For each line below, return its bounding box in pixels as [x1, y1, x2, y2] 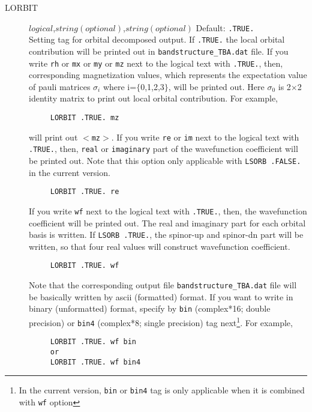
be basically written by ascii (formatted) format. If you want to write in [29, 290, 293, 303]
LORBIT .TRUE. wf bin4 [50, 357, 141, 366]
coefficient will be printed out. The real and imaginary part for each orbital [29, 216, 306, 229]
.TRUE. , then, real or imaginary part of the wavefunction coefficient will [29, 142, 298, 155]
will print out [29, 130, 78, 143]
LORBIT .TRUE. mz [50, 114, 119, 122]
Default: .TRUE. [196, 21, 254, 34]
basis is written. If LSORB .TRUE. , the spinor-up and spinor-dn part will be [29, 228, 304, 241]
